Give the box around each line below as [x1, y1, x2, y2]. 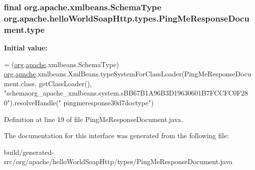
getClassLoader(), [39, 78, 92, 88]
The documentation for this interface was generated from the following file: [4, 130, 229, 141]
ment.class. [4, 78, 37, 88]
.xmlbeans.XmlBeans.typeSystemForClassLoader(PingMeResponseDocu [36, 69, 251, 79]
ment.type [4, 23, 45, 35]
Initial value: [4, 43, 48, 53]
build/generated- [4, 146, 54, 157]
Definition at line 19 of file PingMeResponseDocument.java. [4, 114, 183, 124]
